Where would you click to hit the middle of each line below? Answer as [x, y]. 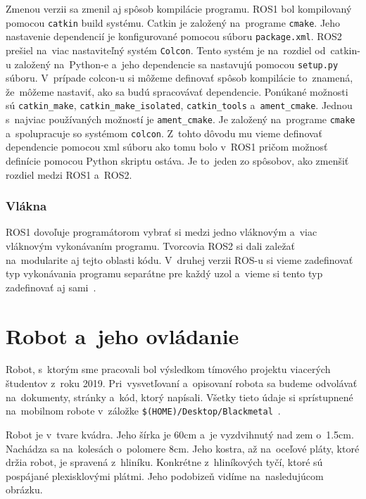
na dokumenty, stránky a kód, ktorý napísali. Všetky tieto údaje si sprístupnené [179, 397]
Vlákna [26, 206]
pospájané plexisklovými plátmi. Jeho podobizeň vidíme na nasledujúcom [165, 475]
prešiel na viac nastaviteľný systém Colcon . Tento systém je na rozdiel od [166, 50]
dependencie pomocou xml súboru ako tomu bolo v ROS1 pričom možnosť [167, 147]
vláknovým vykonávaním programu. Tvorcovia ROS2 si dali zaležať [151, 245]
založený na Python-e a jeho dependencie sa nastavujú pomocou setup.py [176, 64]
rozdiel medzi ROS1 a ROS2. [69, 174]
